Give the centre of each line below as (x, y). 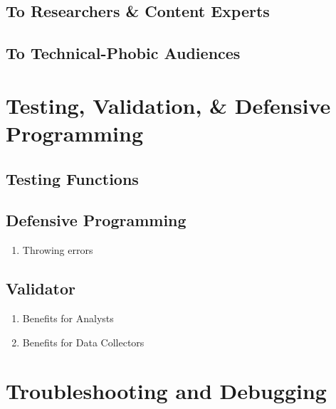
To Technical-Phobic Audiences (123, 53)
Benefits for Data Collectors (83, 342)
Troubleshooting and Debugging (166, 391)
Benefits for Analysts (68, 318)
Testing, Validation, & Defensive (168, 105)
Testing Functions (72, 178)
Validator (41, 288)
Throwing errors (58, 250)
